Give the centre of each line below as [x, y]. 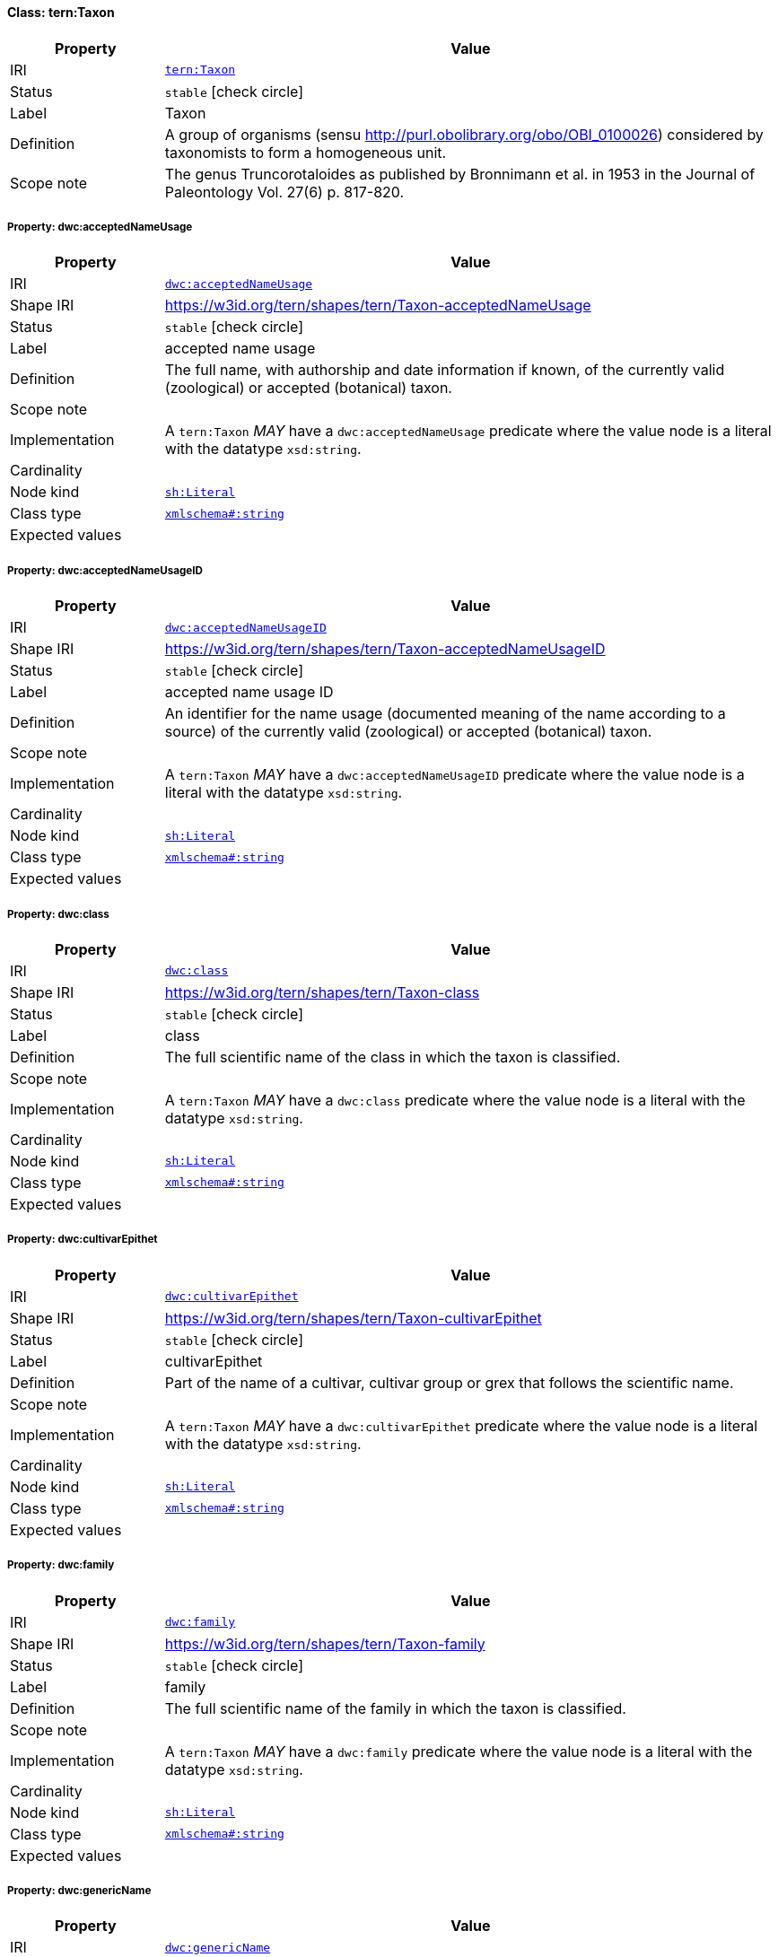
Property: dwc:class [58, 914]
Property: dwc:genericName [79, 1890]
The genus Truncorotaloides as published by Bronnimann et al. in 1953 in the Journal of [460, 174]
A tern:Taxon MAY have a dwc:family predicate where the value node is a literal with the [459, 1751]
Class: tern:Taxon [61, 12]
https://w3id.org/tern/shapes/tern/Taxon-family [325, 1643]
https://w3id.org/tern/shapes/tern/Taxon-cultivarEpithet [353, 1318]
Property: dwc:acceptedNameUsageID [105, 570]
